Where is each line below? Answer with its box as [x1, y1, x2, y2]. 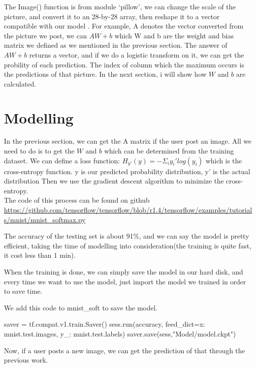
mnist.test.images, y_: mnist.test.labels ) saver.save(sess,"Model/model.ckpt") [4, 328, 236, 338]
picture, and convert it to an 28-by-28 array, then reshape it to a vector [4, 11, 220, 21]
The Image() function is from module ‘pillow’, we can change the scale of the [4, 1, 236, 11]
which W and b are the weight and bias [114, 30, 234, 40]
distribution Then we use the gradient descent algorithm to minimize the [4, 176, 224, 186]
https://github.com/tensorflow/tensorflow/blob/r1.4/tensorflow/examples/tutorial [4, 205, 252, 215]
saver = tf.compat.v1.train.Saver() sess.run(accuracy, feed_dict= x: [4, 319, 205, 329]
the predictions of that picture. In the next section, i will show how [4, 69, 207, 79]
